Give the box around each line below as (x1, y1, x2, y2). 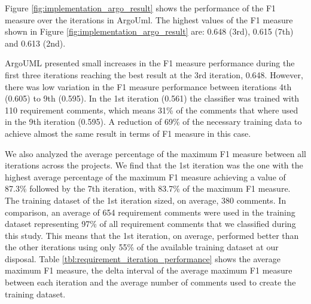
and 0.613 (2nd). (5, 36, 66, 49)
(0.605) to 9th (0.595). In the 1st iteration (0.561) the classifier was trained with (5, 92, 299, 105)
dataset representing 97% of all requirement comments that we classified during (5, 217, 296, 230)
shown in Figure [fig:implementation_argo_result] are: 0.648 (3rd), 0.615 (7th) (5, 25, 294, 38)
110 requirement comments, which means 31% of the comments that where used (5, 103, 298, 116)
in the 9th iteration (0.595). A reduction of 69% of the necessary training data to (5, 115, 302, 128)
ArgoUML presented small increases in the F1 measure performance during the (5, 57, 295, 69)
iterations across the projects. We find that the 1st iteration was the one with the (5, 159, 303, 171)
